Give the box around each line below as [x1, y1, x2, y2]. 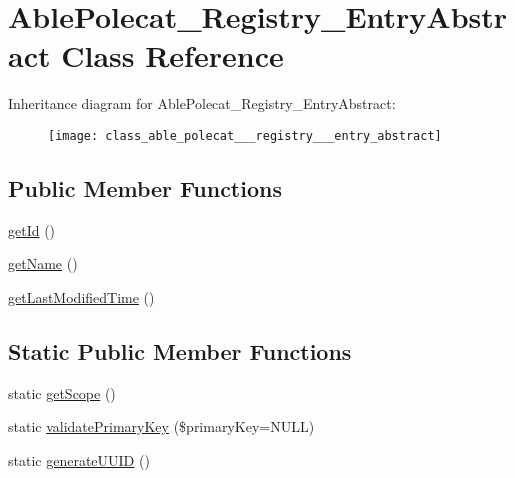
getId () [8, 219, 56, 240]
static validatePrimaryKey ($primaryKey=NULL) [8, 416, 315, 437]
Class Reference [61, 35, 284, 76]
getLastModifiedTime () [8, 286, 155, 307]
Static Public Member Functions [8, 335, 352, 366]
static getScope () [8, 382, 116, 403]
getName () [8, 253, 78, 274]
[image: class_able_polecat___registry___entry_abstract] [48, 128, 442, 143]
